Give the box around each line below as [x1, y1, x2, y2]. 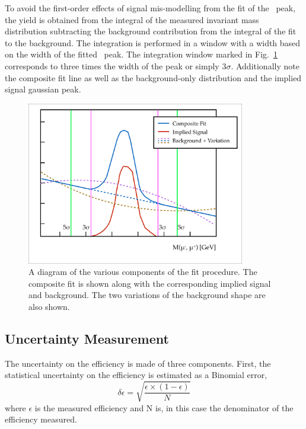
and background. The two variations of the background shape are [28, 289, 266, 301]
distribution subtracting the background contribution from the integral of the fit [5, 25, 297, 37]
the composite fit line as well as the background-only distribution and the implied [5, 71, 302, 84]
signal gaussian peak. [5, 83, 81, 95]
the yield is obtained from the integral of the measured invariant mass [5, 13, 259, 25]
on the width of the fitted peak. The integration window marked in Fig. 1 [5, 48, 278, 60]
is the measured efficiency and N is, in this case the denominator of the [34, 401, 294, 414]
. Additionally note [231, 59, 299, 72]
